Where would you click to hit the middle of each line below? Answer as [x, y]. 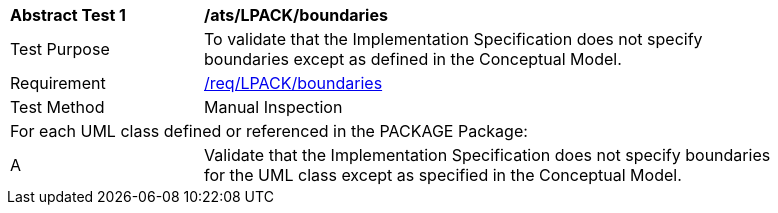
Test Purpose [60, 49]
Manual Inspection [273, 107]
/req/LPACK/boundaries [293, 83]
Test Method [57, 107]
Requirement [58, 83]
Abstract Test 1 [68, 15]
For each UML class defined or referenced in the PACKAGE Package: [269, 131]
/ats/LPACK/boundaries [296, 15]
